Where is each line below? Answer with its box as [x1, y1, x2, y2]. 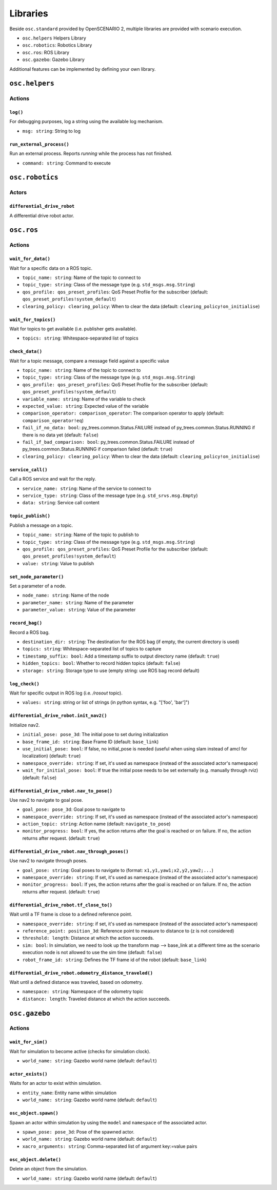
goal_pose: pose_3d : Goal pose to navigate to [22, 806, 126, 812]
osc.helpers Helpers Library [22, 35, 87, 41]
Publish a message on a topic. [9, 522, 73, 528]
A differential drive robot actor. [9, 212, 74, 219]
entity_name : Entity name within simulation [22, 1089, 117, 1096]
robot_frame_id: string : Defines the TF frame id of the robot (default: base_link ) [22, 957, 207, 963]
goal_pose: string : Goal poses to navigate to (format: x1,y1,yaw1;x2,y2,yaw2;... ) [22, 867, 214, 873]
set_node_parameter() [9, 573, 64, 580]
